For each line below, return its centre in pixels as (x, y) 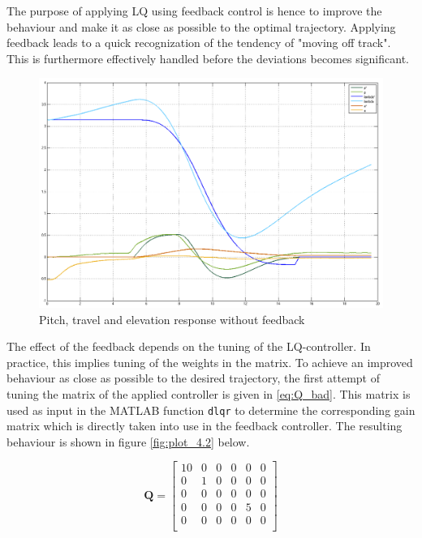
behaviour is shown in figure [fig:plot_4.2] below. (128, 441)
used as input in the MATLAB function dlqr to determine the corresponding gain (211, 410)
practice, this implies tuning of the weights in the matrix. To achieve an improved (210, 362)
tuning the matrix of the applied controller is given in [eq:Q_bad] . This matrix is (209, 393)
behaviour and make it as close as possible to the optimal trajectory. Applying (201, 26)
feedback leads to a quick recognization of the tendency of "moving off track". (199, 43)
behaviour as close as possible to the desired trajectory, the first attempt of (193, 378)
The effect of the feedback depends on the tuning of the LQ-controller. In (189, 346)
